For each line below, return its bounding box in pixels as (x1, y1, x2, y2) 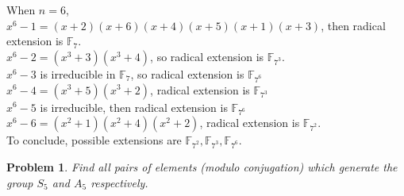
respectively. (90, 174, 148, 190)
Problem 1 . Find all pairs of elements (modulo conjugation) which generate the (6, 159, 398, 175)
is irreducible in (40, 65, 116, 82)
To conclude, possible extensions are (6, 132, 182, 148)
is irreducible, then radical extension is (40, 98, 228, 115)
